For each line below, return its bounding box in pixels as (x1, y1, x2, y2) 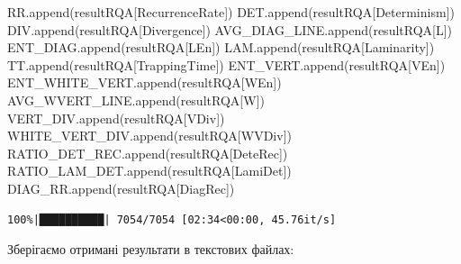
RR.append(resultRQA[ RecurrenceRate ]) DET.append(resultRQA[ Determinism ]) (7, 3, 455, 21)
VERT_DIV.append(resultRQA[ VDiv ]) (7, 108, 225, 127)
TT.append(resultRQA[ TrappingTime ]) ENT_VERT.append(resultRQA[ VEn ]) (7, 55, 446, 74)
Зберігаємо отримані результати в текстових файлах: (7, 240, 294, 259)
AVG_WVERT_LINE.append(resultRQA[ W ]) (7, 90, 265, 109)
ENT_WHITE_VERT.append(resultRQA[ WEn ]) (7, 73, 282, 92)
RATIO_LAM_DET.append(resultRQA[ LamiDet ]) (7, 161, 292, 180)
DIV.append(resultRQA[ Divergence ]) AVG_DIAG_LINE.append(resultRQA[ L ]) (7, 20, 453, 39)
